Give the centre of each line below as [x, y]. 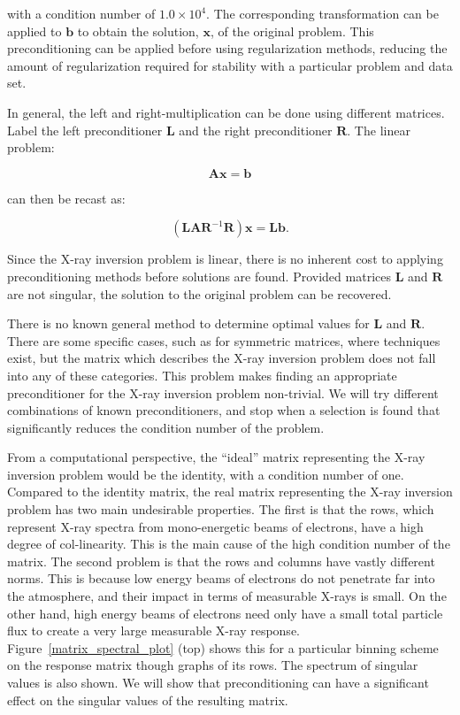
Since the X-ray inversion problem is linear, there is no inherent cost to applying [225, 259]
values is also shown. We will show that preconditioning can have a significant [218, 682]
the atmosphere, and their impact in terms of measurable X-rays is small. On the [227, 596]
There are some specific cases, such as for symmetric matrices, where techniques [224, 340]
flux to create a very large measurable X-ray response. [153, 630]
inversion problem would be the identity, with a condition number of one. [206, 474]
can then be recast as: [66, 198]
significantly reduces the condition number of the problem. [166, 427]
